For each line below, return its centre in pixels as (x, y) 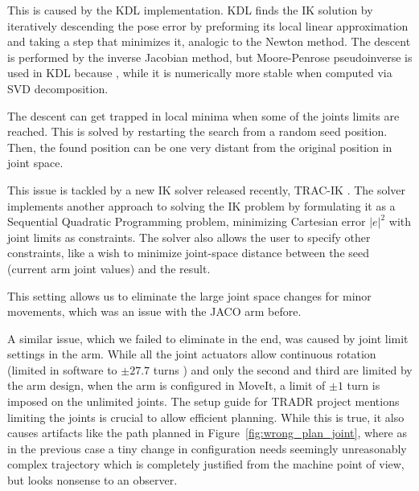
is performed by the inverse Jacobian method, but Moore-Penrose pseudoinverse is (210, 57)
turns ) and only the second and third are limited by (283, 369)
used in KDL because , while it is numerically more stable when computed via (200, 73)
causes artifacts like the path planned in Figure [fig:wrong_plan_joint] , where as (207, 433)
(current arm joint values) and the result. (109, 268)
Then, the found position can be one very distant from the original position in (200, 147)
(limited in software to (62, 369)
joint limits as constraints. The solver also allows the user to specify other (189, 237)
